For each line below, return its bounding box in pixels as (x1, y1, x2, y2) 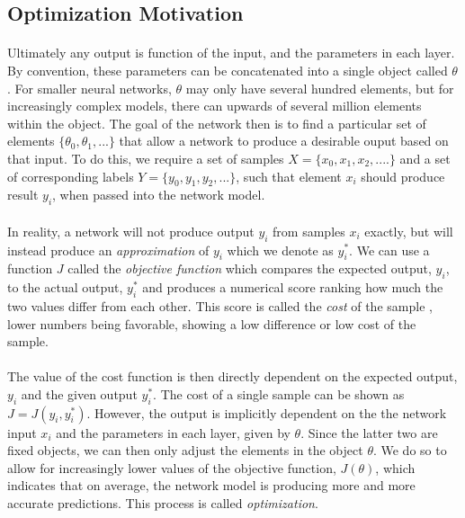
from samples (273, 221, 345, 240)
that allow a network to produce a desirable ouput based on (119, 131, 449, 150)
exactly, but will (364, 221, 453, 240)
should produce (361, 166, 445, 185)
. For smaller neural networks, (7, 78, 172, 97)
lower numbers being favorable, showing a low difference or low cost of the (7, 314, 416, 333)
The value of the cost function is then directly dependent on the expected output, (7, 367, 458, 386)
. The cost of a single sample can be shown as (153, 384, 405, 403)
